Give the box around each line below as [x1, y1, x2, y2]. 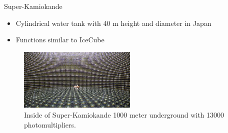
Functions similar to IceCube [15, 34, 104, 45]
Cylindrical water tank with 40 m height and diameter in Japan [15, 17, 211, 28]
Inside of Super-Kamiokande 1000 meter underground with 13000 [24, 110, 224, 120]
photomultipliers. [24, 119, 76, 130]
